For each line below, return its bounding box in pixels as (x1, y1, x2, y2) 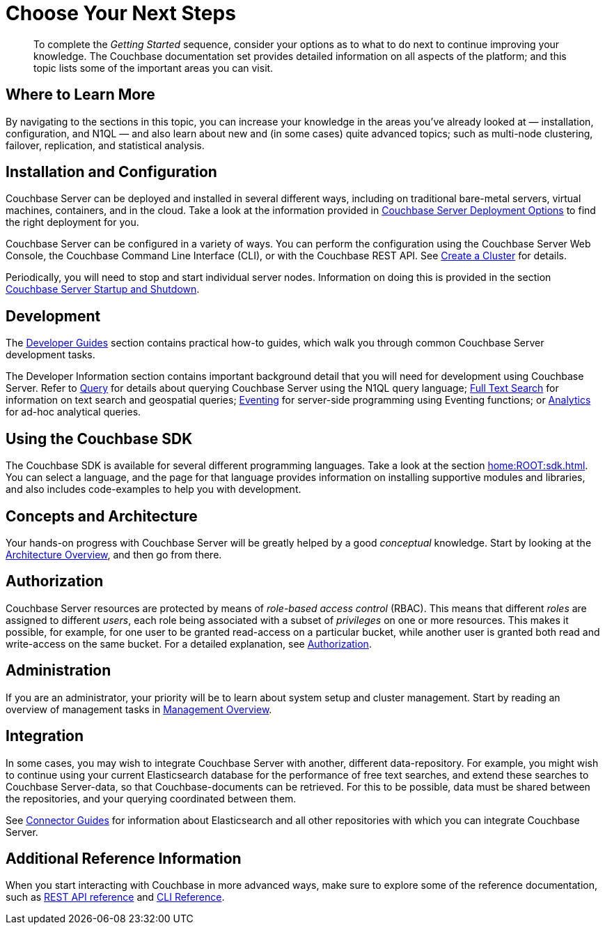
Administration (6, 662, 111, 680)
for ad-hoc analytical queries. (6, 406, 141, 418)
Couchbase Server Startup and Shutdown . (6, 283, 200, 296)
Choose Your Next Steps (6, 1, 236, 25)
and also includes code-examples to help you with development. (6, 483, 301, 496)
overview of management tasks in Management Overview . (6, 703, 272, 715)
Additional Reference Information (6, 849, 242, 867)
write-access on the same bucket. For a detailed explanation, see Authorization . (6, 637, 372, 650)
